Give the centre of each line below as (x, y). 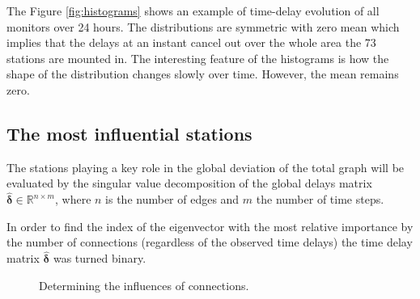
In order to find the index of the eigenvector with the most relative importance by (210, 226)
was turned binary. (100, 258)
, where (73, 199)
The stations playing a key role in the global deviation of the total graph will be (206, 167)
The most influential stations (129, 133)
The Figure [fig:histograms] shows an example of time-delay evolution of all (193, 11)
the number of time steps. (320, 199)
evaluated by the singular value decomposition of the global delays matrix (189, 183)
